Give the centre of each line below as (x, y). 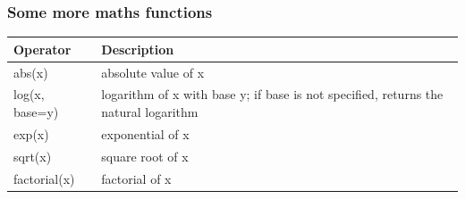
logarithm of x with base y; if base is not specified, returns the (272, 94)
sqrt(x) (33, 156)
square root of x (145, 156)
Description (138, 49)
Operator (42, 49)
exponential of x (145, 133)
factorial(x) (44, 178)
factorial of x (136, 178)
